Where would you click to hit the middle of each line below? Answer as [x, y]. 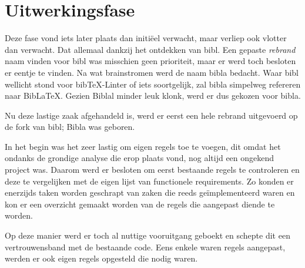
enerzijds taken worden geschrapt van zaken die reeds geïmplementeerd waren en [150, 192]
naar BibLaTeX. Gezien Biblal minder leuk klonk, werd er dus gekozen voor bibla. [153, 96]
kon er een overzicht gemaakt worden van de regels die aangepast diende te [140, 204]
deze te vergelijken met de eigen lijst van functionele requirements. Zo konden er [149, 181]
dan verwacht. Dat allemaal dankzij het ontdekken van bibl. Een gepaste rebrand [150, 49]
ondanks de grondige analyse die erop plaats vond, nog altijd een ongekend [140, 158]
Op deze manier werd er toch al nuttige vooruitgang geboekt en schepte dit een [148, 235]
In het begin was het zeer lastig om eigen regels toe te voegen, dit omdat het [143, 146]
